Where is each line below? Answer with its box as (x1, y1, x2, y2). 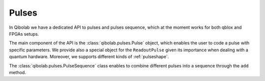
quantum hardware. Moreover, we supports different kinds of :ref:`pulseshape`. (9, 54, 169, 60)
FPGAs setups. (9, 31, 39, 37)
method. (9, 69, 26, 75)
